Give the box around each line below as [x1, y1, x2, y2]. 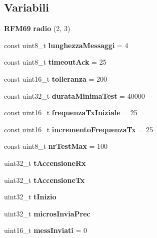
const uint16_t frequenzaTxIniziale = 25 [4, 107, 137, 118]
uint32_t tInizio [4, 191, 56, 202]
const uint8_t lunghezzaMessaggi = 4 [4, 40, 128, 50]
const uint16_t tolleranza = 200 [4, 73, 107, 84]
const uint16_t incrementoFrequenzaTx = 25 [4, 124, 153, 134]
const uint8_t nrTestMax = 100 [4, 141, 108, 151]
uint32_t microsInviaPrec [4, 208, 90, 218]
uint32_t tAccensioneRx [4, 157, 86, 168]
